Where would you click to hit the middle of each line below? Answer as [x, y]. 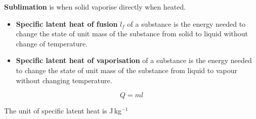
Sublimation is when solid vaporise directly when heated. [95, 7]
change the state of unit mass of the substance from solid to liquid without [132, 34]
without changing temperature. [64, 80]
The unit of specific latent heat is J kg [63, 111]
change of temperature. [52, 43]
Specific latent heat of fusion [67, 23]
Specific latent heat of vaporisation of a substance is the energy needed [134, 60]
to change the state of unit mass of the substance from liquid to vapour [126, 70]
